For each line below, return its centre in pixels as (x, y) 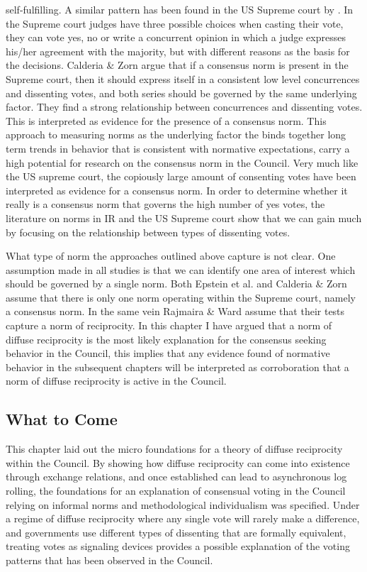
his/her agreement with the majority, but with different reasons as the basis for (178, 51)
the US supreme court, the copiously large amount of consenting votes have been (181, 176)
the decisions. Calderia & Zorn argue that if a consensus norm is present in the (177, 65)
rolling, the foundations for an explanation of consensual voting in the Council (176, 491)
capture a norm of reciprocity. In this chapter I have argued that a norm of (169, 325)
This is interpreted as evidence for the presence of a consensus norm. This (166, 120)
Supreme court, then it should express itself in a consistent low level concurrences (183, 78)
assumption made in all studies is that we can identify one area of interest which (181, 269)
